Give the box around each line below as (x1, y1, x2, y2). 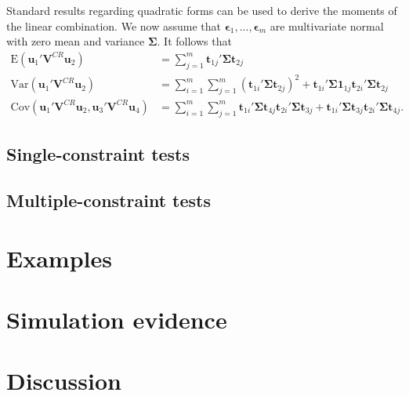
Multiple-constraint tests (6, 187, 211, 212)
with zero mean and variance (6, 33, 145, 49)
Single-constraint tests (6, 142, 190, 166)
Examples (6, 242, 112, 274)
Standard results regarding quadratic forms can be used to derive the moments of (6, 2, 397, 18)
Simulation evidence (6, 303, 227, 335)
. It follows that (157, 33, 232, 49)
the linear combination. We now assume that (6, 17, 221, 34)
